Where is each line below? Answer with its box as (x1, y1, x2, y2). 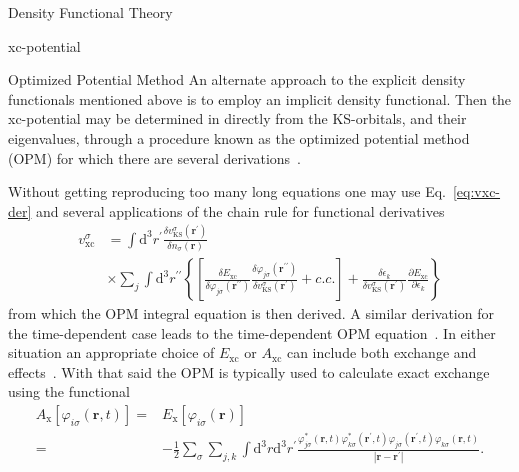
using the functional (8, 381, 130, 402)
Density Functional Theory (8, 2, 173, 22)
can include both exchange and (286, 342, 477, 363)
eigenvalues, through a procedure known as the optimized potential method (8, 127, 470, 148)
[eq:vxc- (452, 181, 501, 202)
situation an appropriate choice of (8, 342, 215, 363)
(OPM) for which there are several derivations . (8, 147, 302, 168)
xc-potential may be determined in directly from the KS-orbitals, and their (8, 108, 467, 129)
